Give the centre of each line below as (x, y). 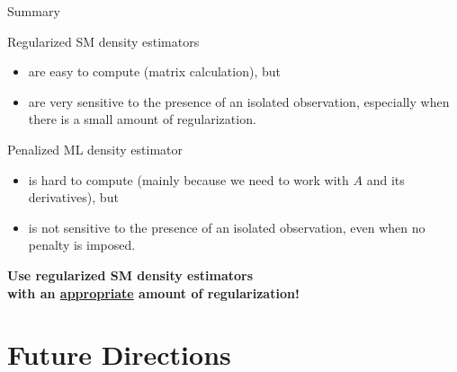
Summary (34, 11)
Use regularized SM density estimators (130, 275)
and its (385, 179)
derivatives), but (73, 197)
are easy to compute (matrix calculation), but (154, 71)
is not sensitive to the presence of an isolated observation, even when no (227, 227)
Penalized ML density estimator (95, 149)
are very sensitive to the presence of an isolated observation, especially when (239, 101)
